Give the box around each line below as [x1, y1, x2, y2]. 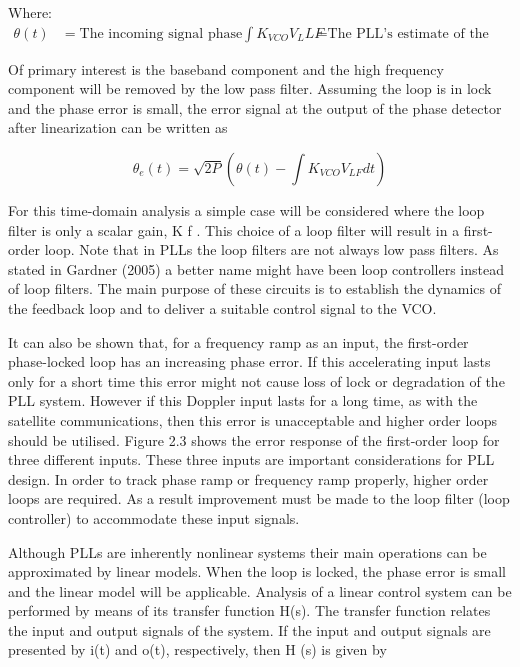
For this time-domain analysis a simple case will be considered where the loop [8, 200, 485, 220]
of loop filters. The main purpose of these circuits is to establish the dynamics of [8, 278, 502, 299]
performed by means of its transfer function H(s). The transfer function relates [8, 600, 491, 621]
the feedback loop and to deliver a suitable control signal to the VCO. [8, 297, 437, 318]
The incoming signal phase [79, 26, 243, 41]
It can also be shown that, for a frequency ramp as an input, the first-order [8, 331, 469, 352]
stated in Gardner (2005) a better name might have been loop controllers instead [8, 258, 504, 279]
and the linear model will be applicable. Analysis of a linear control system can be [8, 580, 512, 601]
